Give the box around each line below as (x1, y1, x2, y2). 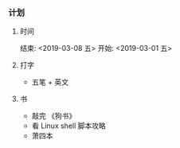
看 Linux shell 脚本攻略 (31, 121, 106, 130)
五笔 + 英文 (31, 77, 69, 87)
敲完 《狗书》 (31, 111, 76, 121)
